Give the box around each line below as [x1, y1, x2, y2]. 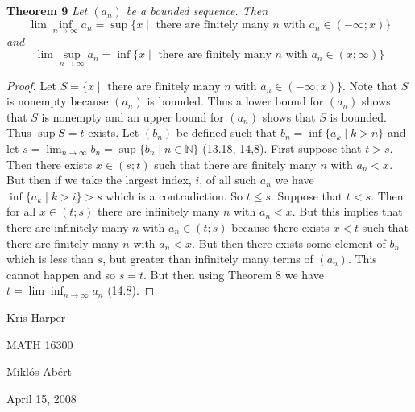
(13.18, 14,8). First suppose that [202, 140, 362, 156]
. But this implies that [292, 203, 403, 220]
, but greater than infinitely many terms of [102, 250, 313, 267]
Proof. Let [6, 76, 56, 93]
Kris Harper [6, 308, 66, 325]
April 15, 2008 [6, 389, 77, 406]
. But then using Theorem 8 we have [143, 266, 324, 282]
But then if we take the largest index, [6, 171, 192, 188]
